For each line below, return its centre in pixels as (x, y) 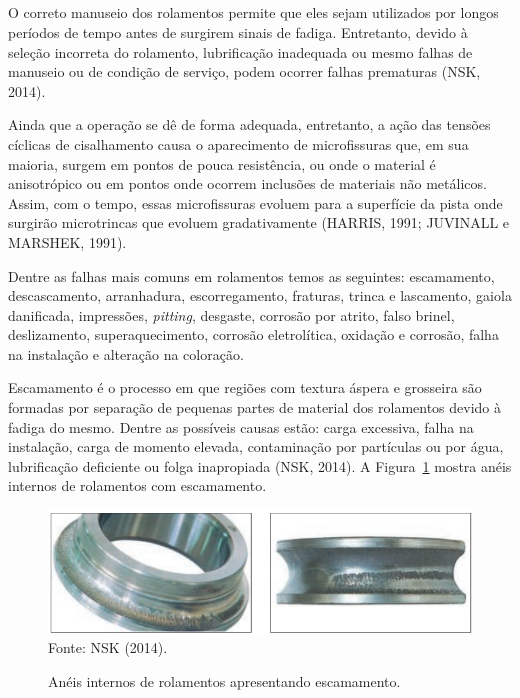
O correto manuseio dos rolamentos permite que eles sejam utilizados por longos (253, 12)
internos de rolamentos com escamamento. (137, 485)
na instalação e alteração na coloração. (126, 353)
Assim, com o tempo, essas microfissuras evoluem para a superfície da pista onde (255, 202)
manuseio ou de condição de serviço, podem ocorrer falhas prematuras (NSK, (244, 71)
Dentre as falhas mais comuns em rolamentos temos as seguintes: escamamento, (251, 275)
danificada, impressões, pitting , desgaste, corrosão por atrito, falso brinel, (231, 314)
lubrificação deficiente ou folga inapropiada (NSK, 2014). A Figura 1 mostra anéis (260, 465)
